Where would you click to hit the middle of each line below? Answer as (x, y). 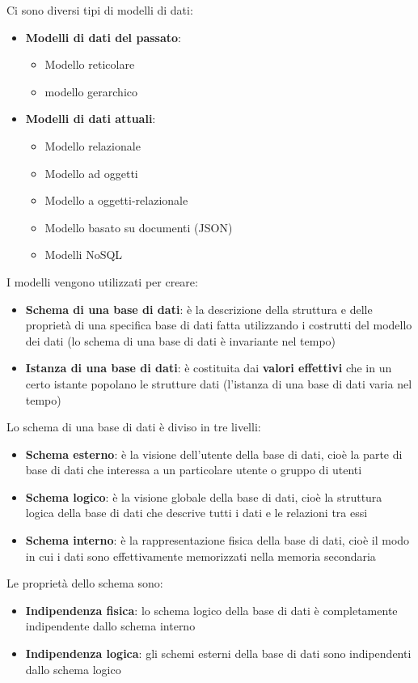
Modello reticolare (90, 64)
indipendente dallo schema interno (110, 626)
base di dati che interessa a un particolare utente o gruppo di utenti (194, 470)
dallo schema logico (73, 669)
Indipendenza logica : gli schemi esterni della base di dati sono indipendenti (218, 653)
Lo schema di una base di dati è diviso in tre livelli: (134, 427)
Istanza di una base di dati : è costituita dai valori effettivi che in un (209, 368)
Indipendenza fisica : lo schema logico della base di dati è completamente (211, 610)
